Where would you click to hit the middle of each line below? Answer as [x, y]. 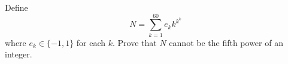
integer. [19, 54]
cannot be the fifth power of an [226, 42]
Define [16, 7]
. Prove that [135, 42]
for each [91, 42]
